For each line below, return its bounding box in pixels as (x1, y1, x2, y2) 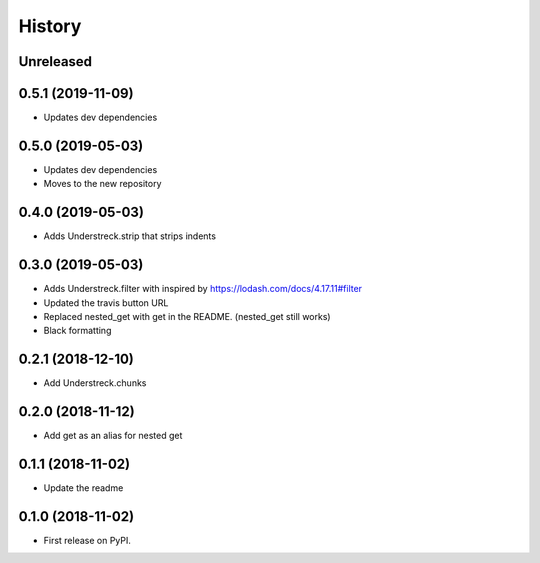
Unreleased (18, 53, 93, 70)
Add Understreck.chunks (43, 377, 147, 389)
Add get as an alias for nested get (43, 430, 183, 442)
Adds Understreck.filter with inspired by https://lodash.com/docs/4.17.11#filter (43, 283, 363, 295)
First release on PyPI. (43, 534, 132, 546)
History (18, 15, 82, 37)
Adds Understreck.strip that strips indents (43, 230, 217, 242)
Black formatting (43, 325, 112, 337)
